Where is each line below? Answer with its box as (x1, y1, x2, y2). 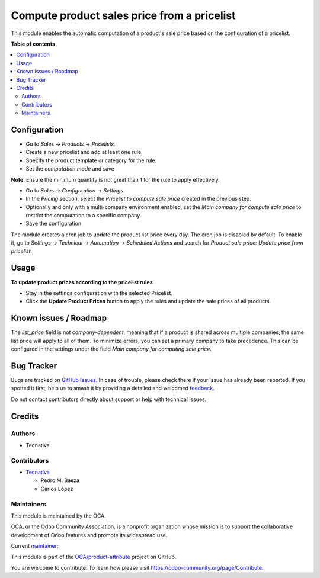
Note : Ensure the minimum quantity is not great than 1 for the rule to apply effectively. (11, 176, 220, 183)
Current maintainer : (11, 542, 59, 550)
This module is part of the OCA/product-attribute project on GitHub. (11, 553, 177, 560)
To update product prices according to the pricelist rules (11, 278, 153, 285)
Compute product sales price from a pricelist (11, 9, 236, 22)
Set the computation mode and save (25, 165, 115, 172)
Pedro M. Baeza (40, 477, 80, 484)
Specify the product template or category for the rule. (25, 157, 157, 164)
